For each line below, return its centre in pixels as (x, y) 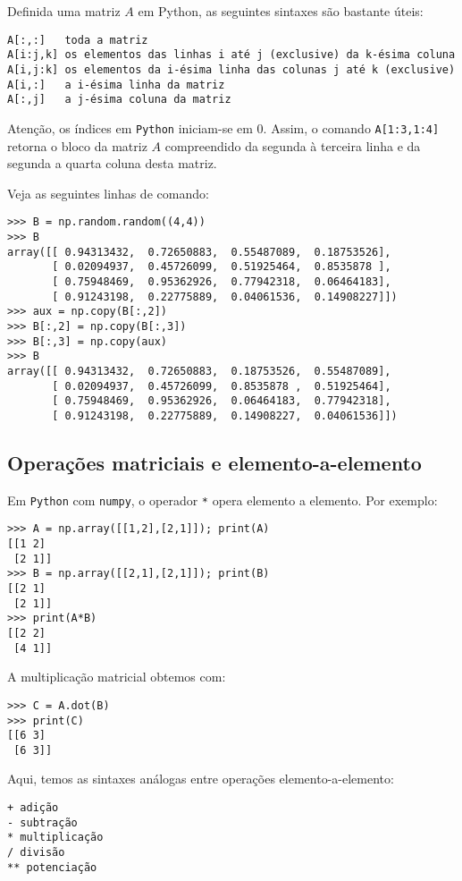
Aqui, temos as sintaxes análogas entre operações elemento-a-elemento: (201, 779)
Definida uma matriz (64, 11)
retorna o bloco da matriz (77, 145)
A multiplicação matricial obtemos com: (117, 677)
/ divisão (36, 853)
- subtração (42, 822)
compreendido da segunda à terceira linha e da (293, 145)
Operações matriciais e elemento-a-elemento (214, 462)
